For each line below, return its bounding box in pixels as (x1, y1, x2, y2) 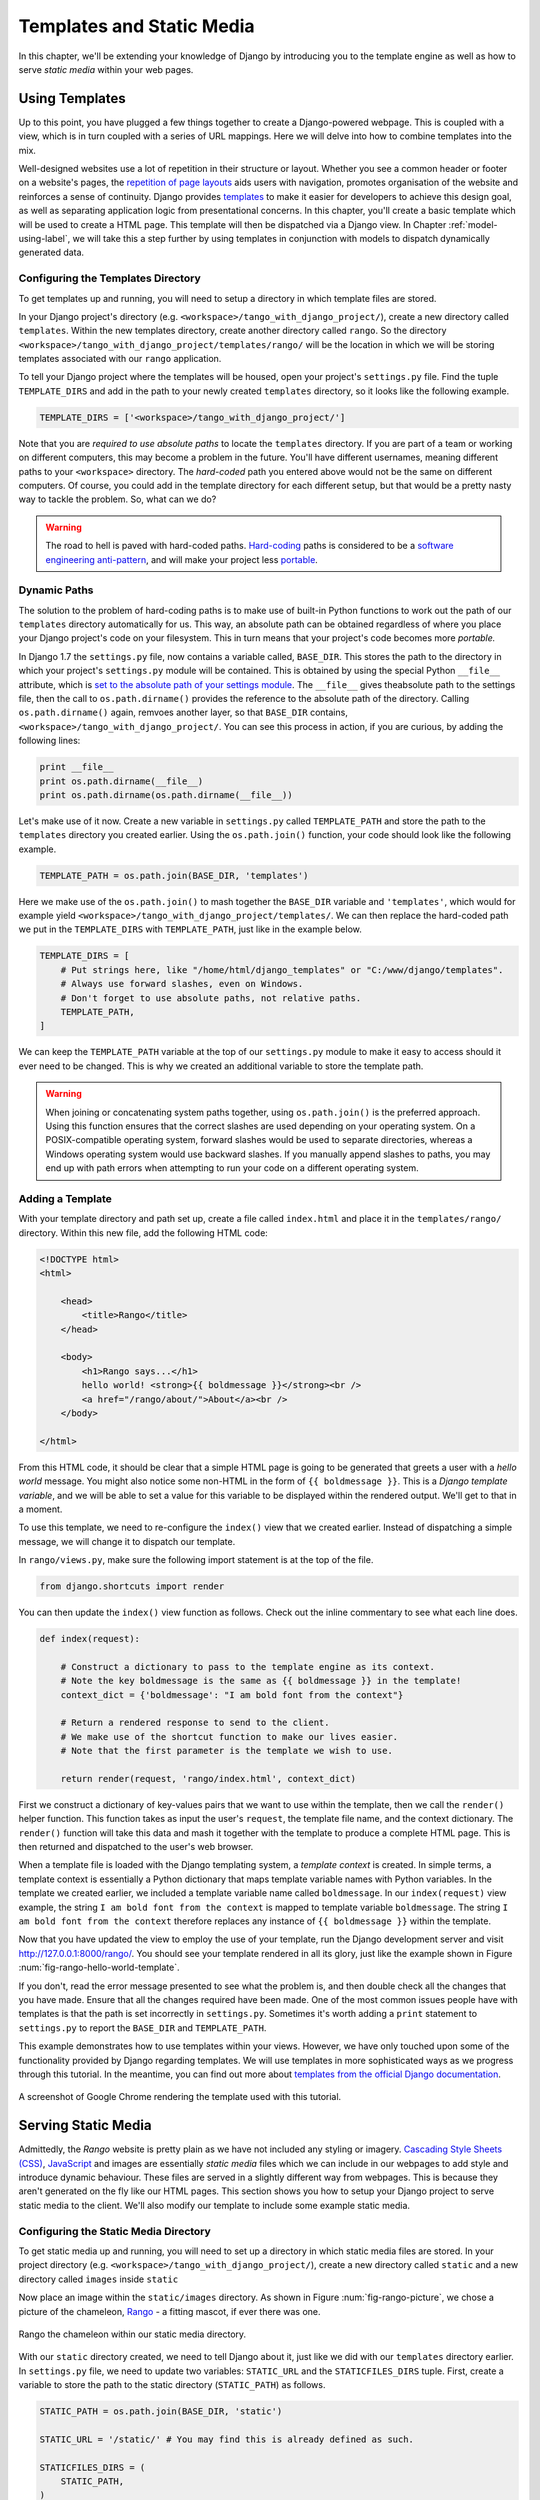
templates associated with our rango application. (18, 353, 222, 365)
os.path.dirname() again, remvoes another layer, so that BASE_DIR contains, (18, 706, 349, 719)
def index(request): (39, 1633, 140, 1645)
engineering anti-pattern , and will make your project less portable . (45, 553, 319, 565)
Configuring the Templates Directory (18, 271, 202, 285)
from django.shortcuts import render (39, 1581, 225, 1592)
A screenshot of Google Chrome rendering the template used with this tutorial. (18, 2091, 342, 2103)
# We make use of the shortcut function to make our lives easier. (60, 1731, 399, 1742)
